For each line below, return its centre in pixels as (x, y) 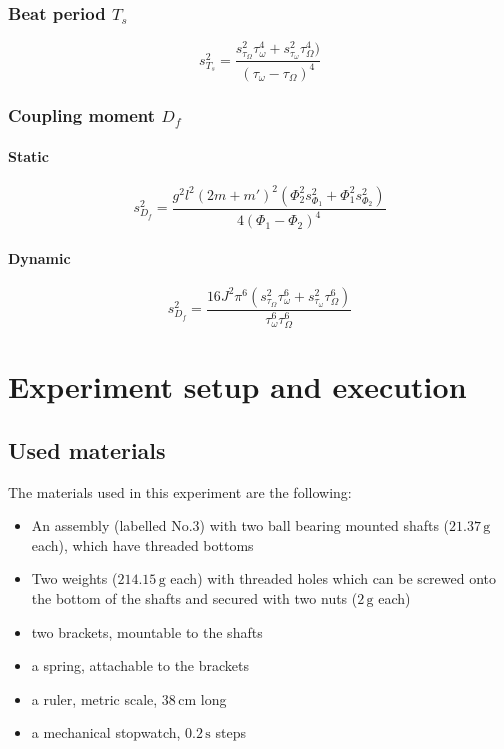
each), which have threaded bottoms (142, 544)
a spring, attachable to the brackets (140, 665)
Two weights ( (74, 578)
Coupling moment (82, 115)
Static (28, 155)
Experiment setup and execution (237, 386)
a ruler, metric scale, (94, 698)
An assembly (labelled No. (112, 525)
